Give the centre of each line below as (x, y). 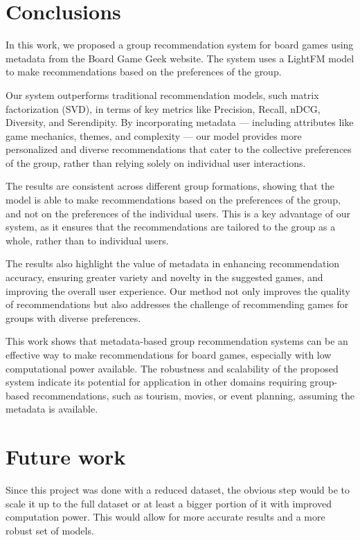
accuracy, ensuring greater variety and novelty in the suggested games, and (164, 277)
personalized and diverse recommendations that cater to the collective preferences (179, 149)
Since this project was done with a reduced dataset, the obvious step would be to (178, 490)
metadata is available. (52, 409)
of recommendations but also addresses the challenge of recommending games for (177, 304)
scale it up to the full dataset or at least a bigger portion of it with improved (169, 503)
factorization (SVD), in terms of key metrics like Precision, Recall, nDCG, (163, 108)
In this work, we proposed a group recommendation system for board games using (180, 45)
